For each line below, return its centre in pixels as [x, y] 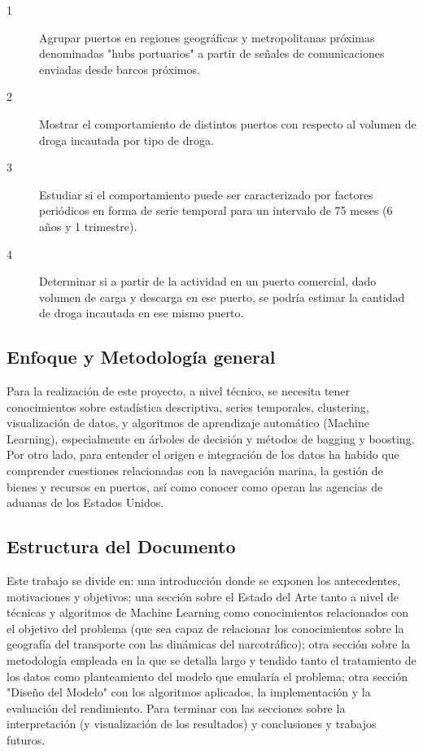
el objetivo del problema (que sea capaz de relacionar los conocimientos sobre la [205, 628]
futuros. [26, 740]
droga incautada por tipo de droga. [126, 140]
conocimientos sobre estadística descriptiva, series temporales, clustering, [188, 406]
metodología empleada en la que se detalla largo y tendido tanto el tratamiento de [211, 660]
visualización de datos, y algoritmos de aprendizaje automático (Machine [188, 423]
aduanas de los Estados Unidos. [85, 502]
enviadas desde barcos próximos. [120, 69]
